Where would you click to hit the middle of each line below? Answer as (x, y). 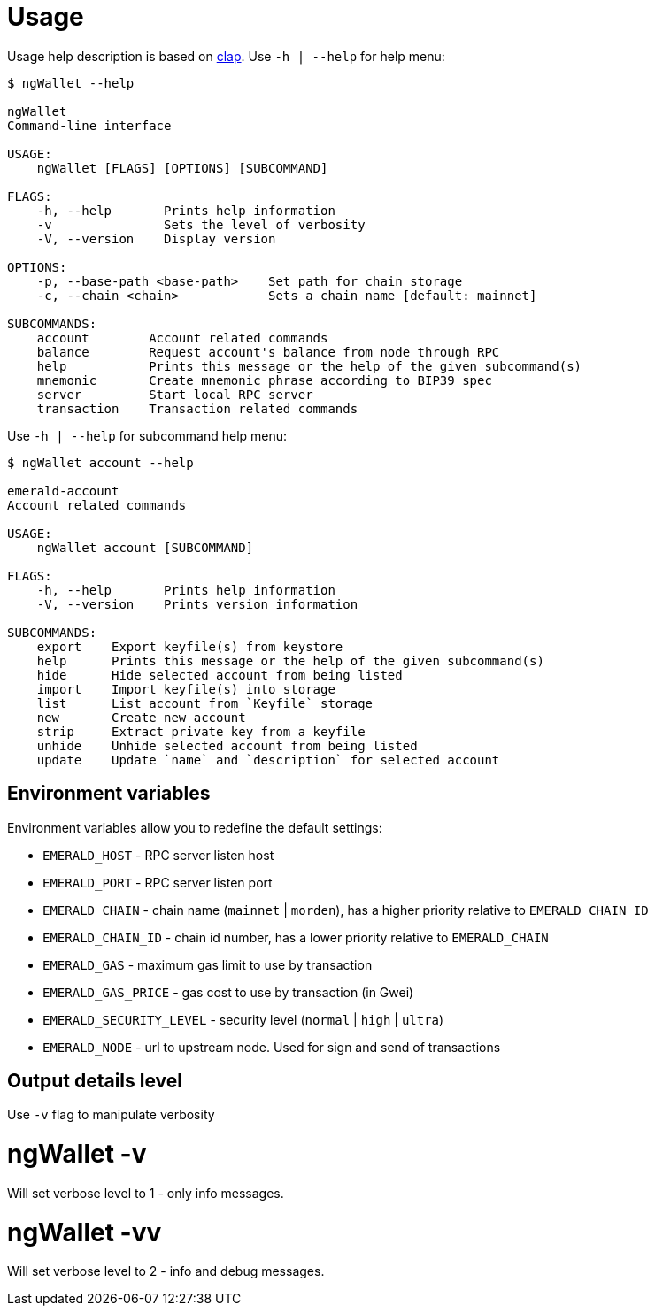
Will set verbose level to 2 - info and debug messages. (166, 1271)
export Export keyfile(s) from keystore (190, 646)
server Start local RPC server (175, 394)
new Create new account (141, 717)
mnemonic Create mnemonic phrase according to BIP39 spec (264, 380)
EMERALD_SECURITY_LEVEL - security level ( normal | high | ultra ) (243, 1019)
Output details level (95, 1081)
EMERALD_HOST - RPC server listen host (158, 855)
